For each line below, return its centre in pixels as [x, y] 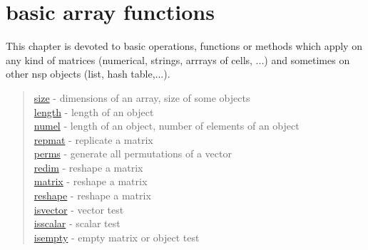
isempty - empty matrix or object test [117, 237]
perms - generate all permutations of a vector [133, 153]
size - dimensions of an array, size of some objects [142, 97]
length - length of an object [94, 111]
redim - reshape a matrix [88, 167]
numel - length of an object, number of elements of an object [167, 126]
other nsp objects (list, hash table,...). [88, 74]
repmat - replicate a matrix [93, 139]
